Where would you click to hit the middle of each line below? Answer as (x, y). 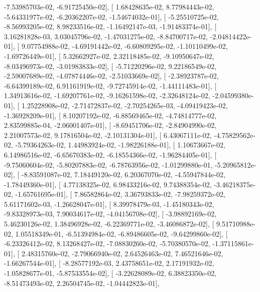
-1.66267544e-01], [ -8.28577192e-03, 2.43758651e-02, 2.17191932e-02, (109, 263)
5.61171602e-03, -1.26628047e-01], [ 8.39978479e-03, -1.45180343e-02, (109, 204)
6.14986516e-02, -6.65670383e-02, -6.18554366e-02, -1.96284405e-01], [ (110, 154)
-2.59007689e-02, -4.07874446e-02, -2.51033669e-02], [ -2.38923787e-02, (111, 76)
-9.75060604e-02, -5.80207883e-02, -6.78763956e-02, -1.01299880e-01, (108, 164)
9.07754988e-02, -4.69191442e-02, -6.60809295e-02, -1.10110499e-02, (124, 46)
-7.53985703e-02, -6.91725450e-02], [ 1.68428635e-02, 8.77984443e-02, (109, 7)
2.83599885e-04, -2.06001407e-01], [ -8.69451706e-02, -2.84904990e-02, (110, 125)
